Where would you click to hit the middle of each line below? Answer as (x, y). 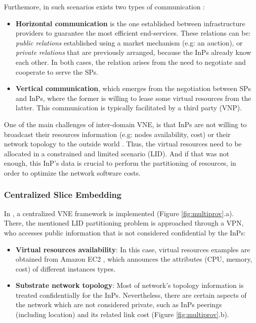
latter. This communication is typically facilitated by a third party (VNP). (129, 108)
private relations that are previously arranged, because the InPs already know (133, 52)
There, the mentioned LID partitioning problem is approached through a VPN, (124, 223)
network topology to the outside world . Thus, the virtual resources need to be (123, 144)
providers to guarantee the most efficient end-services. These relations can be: (133, 33)
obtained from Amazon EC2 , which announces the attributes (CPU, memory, (134, 259)
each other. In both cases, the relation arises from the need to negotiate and (131, 62)
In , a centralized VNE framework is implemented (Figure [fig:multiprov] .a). (119, 213)
